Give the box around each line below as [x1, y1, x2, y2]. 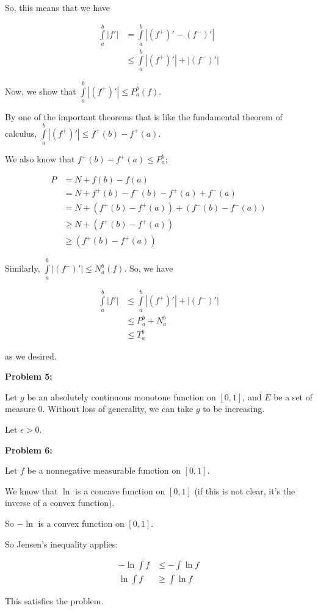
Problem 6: [5, 443, 52, 456]
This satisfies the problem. [5, 595, 104, 607]
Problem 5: [5, 370, 52, 383]
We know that [5, 484, 58, 497]
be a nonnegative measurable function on [27, 464, 181, 477]
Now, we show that [5, 84, 76, 97]
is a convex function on [38, 516, 125, 529]
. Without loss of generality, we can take [42, 402, 193, 415]
